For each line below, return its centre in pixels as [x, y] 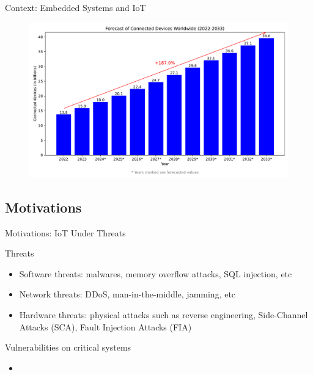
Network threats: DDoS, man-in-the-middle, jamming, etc [127, 294]
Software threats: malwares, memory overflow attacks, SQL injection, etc [156, 273]
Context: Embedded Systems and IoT [75, 7]
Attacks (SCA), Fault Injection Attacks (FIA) [105, 326]
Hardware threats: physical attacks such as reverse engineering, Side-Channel [164, 315]
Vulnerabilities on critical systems [68, 347]
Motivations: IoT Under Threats [65, 232]
